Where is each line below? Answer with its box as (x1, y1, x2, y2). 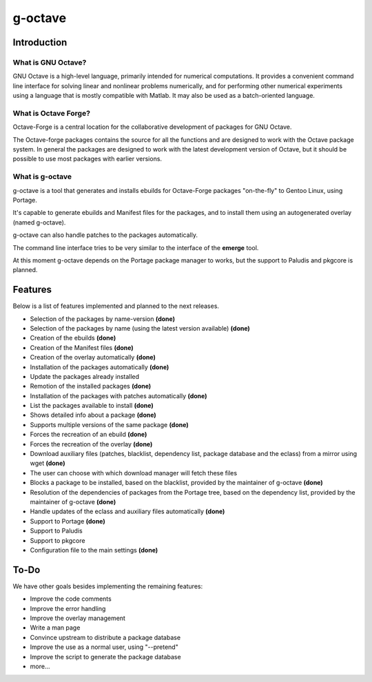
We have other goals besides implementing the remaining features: (12, 582, 203, 590)
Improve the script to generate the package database (30, 652, 182, 661)
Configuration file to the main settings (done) (30, 546, 158, 554)
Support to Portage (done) (30, 517, 106, 525)
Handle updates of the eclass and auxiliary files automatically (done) (30, 507, 225, 516)
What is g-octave (12, 172, 72, 182)
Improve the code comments (30, 595, 112, 603)
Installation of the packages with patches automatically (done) (30, 391, 207, 400)
